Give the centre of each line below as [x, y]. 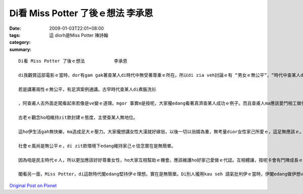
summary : [20, 49]
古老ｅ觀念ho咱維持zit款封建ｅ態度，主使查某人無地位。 [78, 118]
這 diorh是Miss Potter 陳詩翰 [79, 35]
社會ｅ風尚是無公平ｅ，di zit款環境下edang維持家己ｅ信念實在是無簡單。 [97, 146]
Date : [15, 28]
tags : [15, 35]
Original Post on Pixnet [33, 185]
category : [20, 42]
